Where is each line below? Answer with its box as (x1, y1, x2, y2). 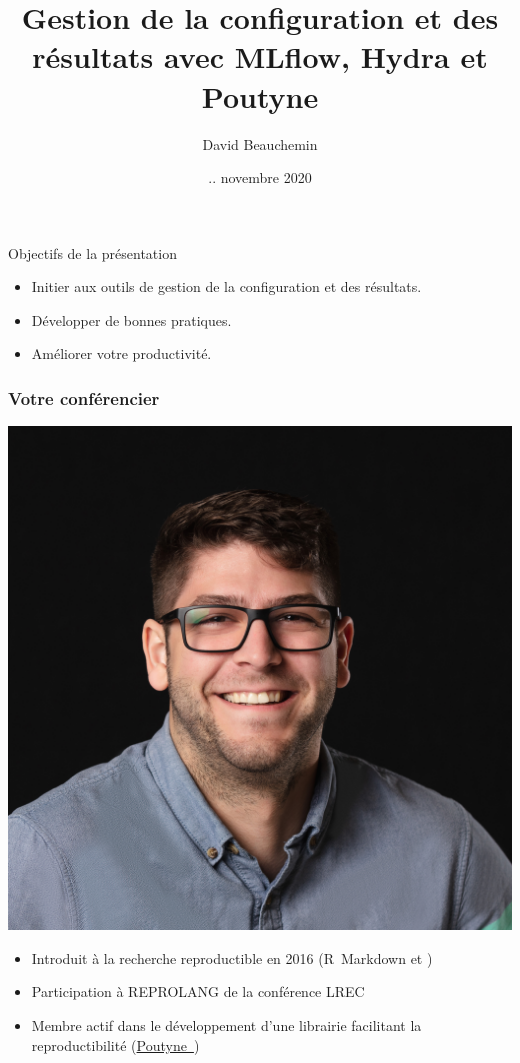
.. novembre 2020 (208, 167, 312, 188)
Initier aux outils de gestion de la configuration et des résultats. (31, 276, 422, 297)
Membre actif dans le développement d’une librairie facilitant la (31, 1015, 422, 1036)
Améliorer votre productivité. (31, 343, 212, 364)
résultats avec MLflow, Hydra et (32, 36, 488, 77)
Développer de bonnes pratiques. (31, 309, 232, 330)
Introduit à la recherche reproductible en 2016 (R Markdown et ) (31, 947, 433, 968)
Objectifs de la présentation (8, 242, 177, 263)
